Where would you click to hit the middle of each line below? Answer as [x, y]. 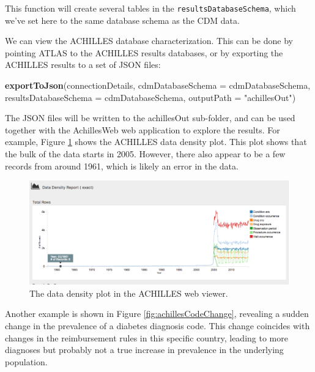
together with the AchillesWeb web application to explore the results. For [143, 129]
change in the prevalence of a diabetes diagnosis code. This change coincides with [157, 325]
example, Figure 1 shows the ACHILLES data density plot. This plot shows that [156, 142]
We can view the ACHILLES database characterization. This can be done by [149, 41]
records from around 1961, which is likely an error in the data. [122, 166]
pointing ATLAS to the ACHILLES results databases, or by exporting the [144, 52]
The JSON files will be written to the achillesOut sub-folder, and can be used [150, 118]
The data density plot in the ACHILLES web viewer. [129, 293]
